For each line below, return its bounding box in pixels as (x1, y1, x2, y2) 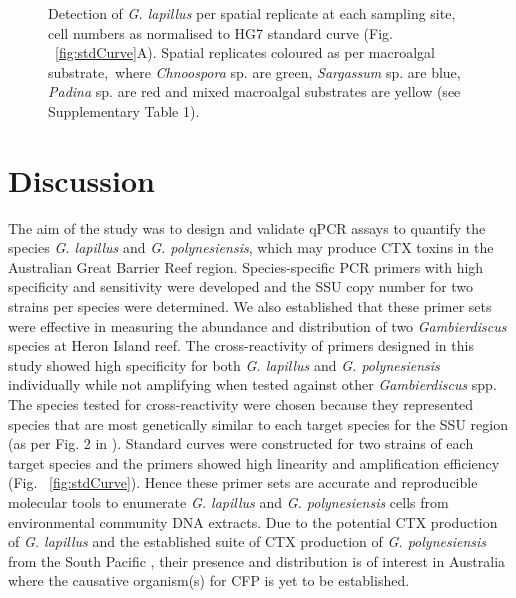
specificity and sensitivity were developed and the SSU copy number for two (8, 276, 474, 297)
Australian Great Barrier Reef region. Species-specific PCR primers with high (8, 256, 484, 277)
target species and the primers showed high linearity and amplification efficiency (8, 452, 500, 473)
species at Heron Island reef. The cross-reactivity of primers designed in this (8, 335, 474, 356)
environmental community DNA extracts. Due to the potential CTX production (8, 511, 498, 532)
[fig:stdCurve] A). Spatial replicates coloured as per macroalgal (55, 42, 436, 63)
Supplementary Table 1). (48, 100, 200, 121)
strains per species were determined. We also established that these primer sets (8, 296, 492, 317)
